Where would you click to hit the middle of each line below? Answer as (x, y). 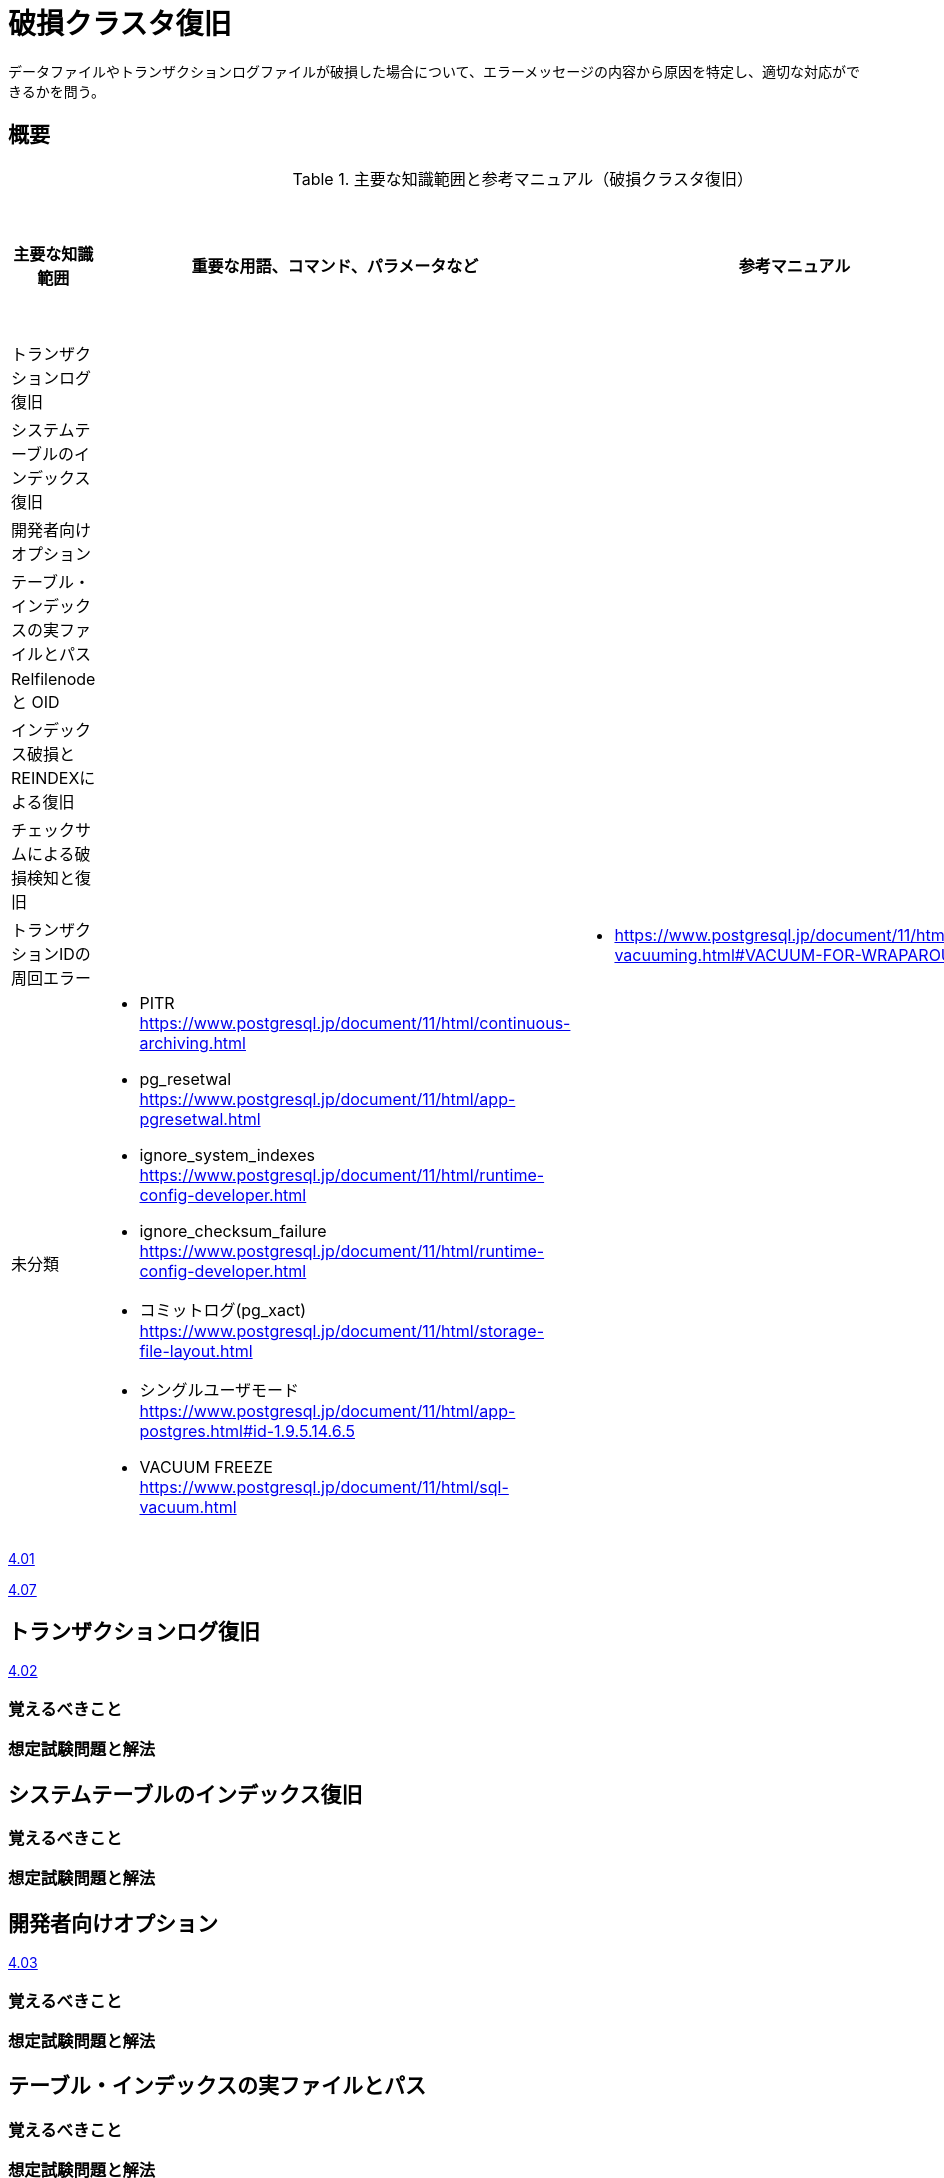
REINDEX (45, 777)
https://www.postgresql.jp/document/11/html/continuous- (355, 1022)
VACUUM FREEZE (206, 1466)
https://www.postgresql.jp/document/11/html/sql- (324, 1486)
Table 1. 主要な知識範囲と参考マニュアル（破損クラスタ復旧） (522, 178)
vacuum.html (188, 1506)
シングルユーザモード (219, 1389)
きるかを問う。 (56, 91)
